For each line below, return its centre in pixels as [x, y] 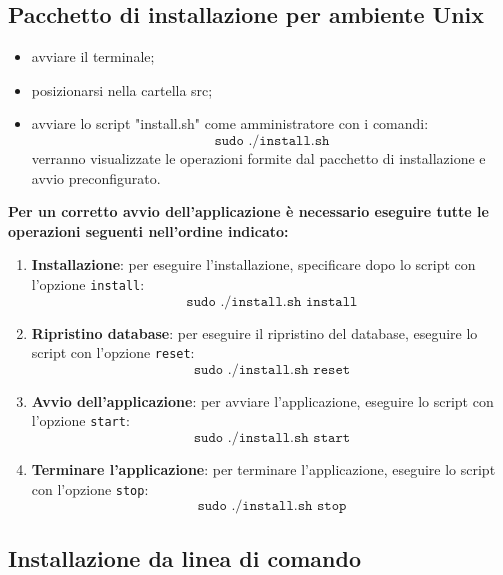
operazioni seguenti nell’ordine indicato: [148, 230]
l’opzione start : [80, 420]
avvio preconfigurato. [96, 177]
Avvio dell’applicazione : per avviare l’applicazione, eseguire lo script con [262, 400]
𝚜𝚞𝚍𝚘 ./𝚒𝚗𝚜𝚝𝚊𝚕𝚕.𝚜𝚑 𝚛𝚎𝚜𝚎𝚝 [272, 369]
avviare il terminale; [93, 56]
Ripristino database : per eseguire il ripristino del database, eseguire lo [254, 332]
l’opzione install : [88, 283]
